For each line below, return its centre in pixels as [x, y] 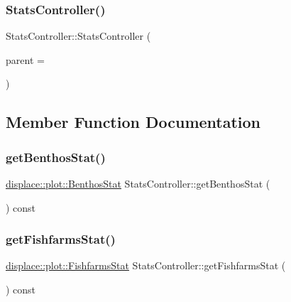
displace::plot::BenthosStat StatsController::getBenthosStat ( [138, 183]
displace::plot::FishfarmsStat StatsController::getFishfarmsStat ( [146, 265]
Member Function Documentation [133, 122]
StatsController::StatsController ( [78, 36]
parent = [25, 59]
